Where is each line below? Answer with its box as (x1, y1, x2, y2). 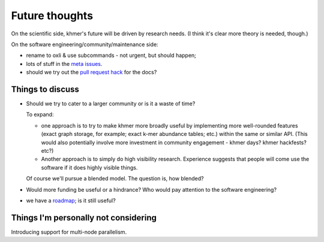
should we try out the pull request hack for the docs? (26, 69, 157, 76)
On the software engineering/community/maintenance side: (11, 41, 158, 48)
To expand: (26, 111, 54, 118)
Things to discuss (11, 84, 79, 94)
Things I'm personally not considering (11, 213, 157, 223)
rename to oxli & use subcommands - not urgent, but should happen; (26, 52, 196, 59)
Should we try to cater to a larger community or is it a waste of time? (26, 100, 196, 107)
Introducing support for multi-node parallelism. (11, 228, 127, 235)
